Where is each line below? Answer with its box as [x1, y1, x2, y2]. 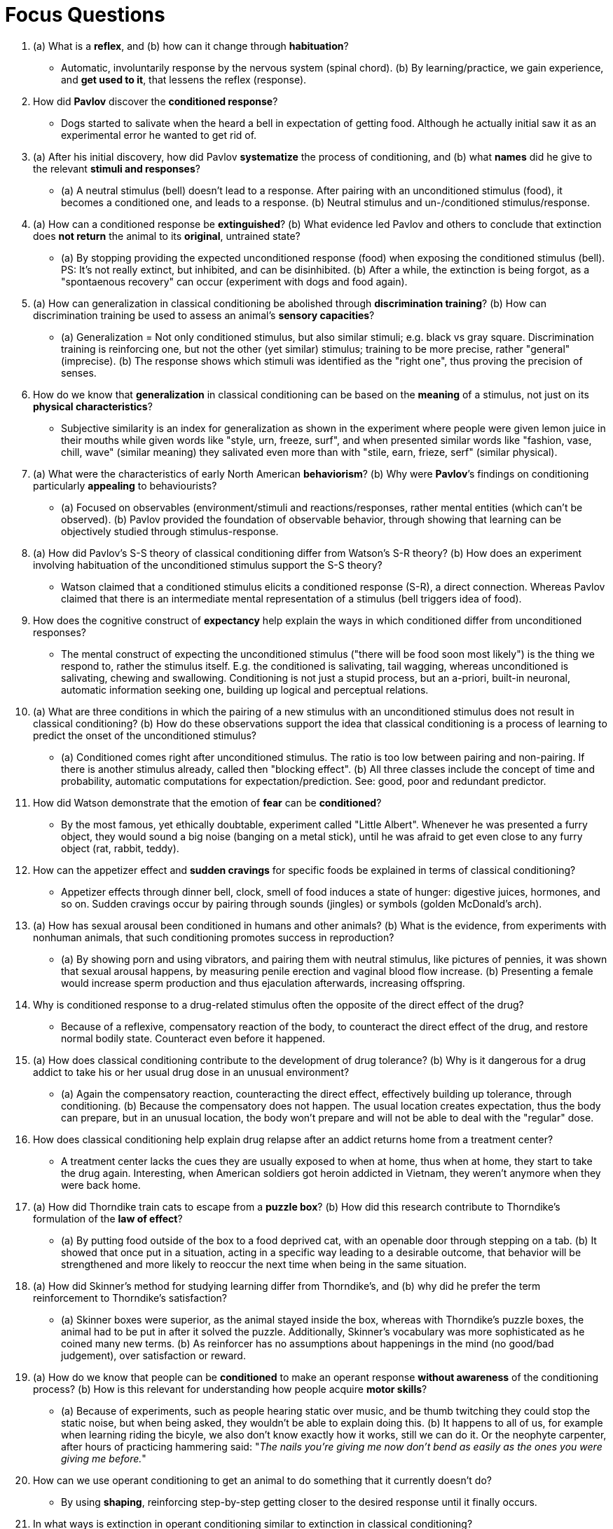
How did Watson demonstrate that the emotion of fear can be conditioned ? [33, 796, 382, 809]
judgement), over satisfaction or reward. [61, 1349, 246, 1361]
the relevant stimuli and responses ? [33, 162, 200, 175]
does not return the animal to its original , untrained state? [33, 229, 301, 242]
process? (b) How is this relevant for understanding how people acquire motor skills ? [33, 1382, 427, 1395]
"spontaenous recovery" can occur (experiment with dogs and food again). [61, 275, 408, 288]
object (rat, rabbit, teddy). [61, 842, 179, 854]
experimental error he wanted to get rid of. [61, 128, 257, 141]
